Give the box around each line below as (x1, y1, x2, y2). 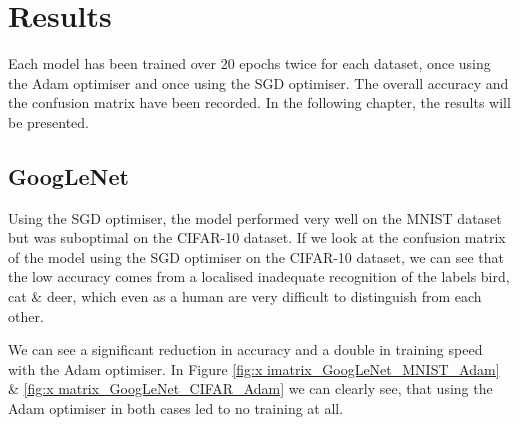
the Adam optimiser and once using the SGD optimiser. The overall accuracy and (8, 72, 509, 93)
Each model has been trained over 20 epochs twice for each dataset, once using (8, 53, 491, 74)
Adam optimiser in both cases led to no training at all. (8, 398, 344, 419)
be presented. (8, 111, 90, 132)
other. (8, 305, 44, 326)
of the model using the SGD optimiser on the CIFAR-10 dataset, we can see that (8, 246, 505, 267)
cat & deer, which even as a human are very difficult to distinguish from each (8, 286, 482, 307)
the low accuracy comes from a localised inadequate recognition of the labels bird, (8, 266, 510, 287)
